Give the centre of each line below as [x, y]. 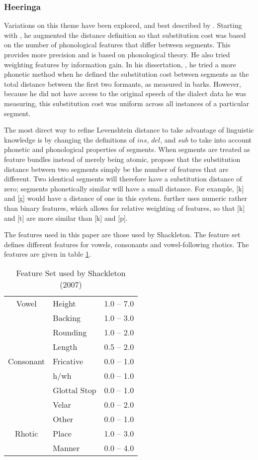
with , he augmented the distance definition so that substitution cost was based [125, 35]
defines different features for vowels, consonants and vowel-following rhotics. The [127, 244]
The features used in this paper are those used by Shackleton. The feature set [122, 234]
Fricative [68, 361]
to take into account [221, 139]
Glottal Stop [75, 390]
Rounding [70, 332]
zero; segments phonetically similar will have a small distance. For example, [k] [124, 188]
